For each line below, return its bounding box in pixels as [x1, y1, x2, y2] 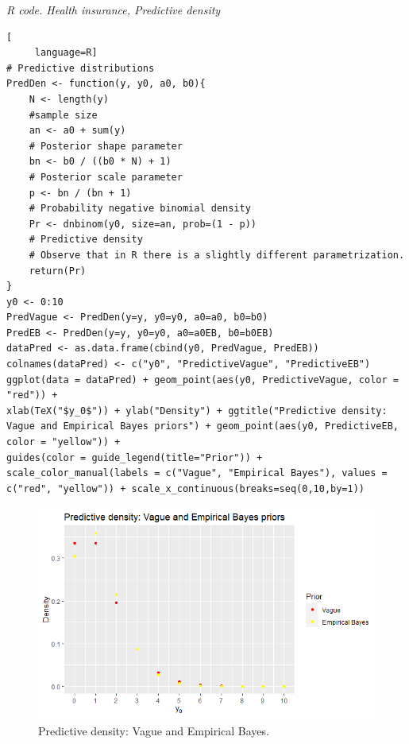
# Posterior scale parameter [29, 171, 183, 183]
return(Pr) [29, 265, 87, 277]
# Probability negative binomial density [29, 203, 251, 215]
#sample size [29, 109, 98, 121]
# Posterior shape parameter [29, 140, 183, 152]
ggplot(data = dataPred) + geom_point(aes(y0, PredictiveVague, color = [6, 374, 399, 386]
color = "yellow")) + [6, 436, 121, 448]
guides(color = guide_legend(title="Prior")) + [6, 451, 263, 463]
